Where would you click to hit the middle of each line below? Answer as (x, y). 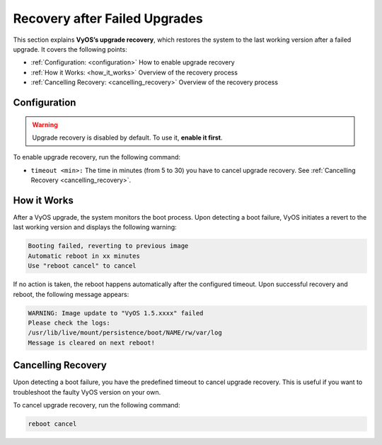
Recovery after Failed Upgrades (108, 18)
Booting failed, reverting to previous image (108, 246)
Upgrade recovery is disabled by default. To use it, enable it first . (127, 137)
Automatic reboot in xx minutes (84, 256)
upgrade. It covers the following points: (70, 49)
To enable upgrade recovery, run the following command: (97, 157)
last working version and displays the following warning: (95, 227)
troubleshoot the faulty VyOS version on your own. (87, 392)
